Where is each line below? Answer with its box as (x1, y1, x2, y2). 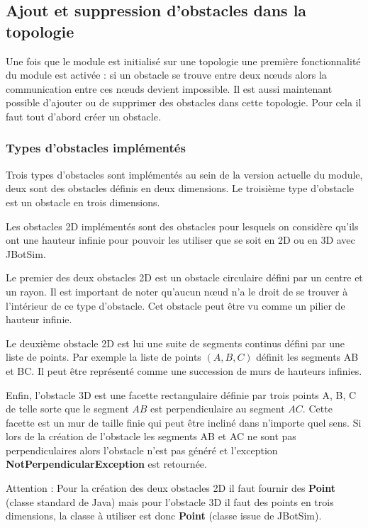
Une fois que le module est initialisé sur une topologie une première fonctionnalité (6, 53, 361, 68)
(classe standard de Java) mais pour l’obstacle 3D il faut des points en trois (6, 494, 334, 509)
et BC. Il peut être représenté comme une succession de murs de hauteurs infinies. (6, 363, 362, 378)
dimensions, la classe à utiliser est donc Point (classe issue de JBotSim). (6, 508, 322, 523)
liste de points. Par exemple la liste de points (6, 349, 201, 364)
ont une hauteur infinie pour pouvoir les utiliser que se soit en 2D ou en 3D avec (6, 232, 355, 247)
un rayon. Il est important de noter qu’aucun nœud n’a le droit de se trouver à (6, 283, 348, 298)
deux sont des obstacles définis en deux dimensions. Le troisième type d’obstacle (6, 181, 354, 196)
